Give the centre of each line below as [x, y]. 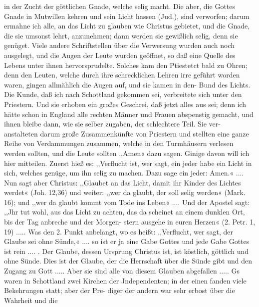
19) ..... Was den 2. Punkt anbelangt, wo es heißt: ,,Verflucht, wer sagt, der [119, 231]
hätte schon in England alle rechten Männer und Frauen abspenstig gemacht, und [129, 114]
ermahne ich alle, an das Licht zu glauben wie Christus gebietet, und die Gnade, [127, 26]
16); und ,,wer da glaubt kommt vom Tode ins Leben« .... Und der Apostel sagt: [127, 202]
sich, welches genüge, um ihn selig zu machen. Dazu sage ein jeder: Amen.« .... [124, 173]
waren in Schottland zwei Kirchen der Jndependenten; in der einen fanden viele [125, 280]
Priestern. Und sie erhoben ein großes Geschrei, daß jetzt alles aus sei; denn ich [125, 104]
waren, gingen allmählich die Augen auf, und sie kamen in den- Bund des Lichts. [127, 84]
